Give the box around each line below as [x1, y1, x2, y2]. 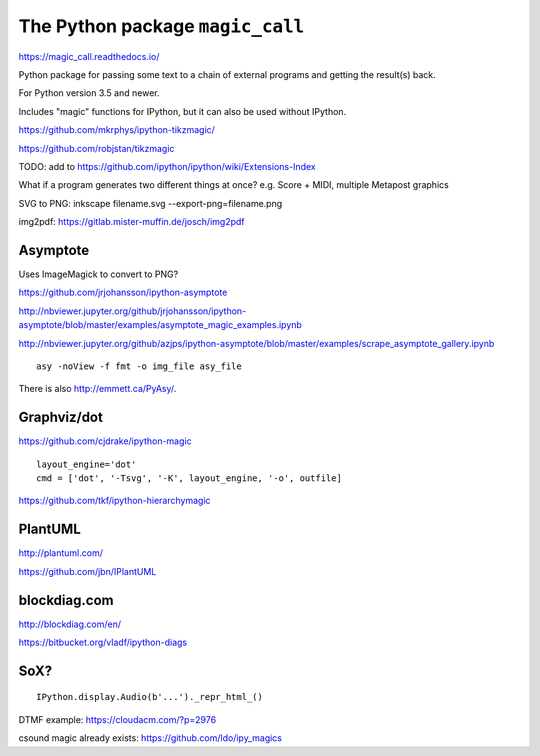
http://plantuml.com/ [18, 547, 104, 559]
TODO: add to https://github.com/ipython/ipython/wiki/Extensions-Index [18, 160, 316, 172]
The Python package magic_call [18, 15, 305, 37]
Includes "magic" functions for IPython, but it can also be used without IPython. [18, 105, 347, 117]
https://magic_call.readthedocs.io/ [18, 50, 160, 62]
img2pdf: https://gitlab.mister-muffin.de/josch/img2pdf [18, 216, 245, 228]
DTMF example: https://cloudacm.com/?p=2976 [18, 713, 217, 725]
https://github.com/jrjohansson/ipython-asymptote [18, 286, 228, 299]
